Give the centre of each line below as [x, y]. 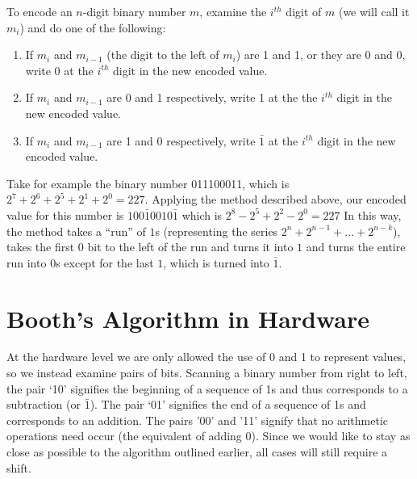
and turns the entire [356, 247]
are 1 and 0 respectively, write [181, 140]
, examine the [233, 11]
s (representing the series [217, 231]
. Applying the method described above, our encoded [275, 199]
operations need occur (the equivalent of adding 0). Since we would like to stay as [208, 436]
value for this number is [65, 214]
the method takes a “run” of [76, 231]
